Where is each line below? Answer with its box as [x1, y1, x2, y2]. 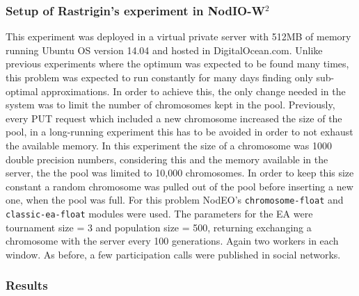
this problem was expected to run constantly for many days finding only [6, 70, 313, 84]
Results [6, 277, 48, 294]
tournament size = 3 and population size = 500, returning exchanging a [6, 220, 312, 234]
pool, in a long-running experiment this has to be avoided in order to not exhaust [6, 124, 353, 139]
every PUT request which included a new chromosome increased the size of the [6, 110, 342, 125]
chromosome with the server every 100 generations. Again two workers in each [6, 233, 339, 248]
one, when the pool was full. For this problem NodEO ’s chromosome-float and [6, 192, 344, 207]
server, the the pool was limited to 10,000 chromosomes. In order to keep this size [6, 165, 354, 180]
